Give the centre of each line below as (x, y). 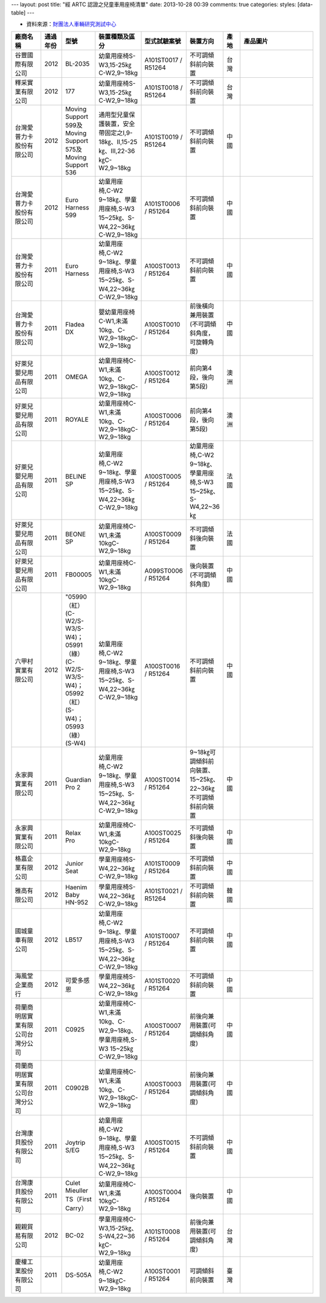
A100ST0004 (163, 1192)
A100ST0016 (162, 666)
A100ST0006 (163, 416)
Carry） (76, 1208)
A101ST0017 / (163, 60)
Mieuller (77, 1191)
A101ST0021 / (164, 891)
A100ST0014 (162, 780)
